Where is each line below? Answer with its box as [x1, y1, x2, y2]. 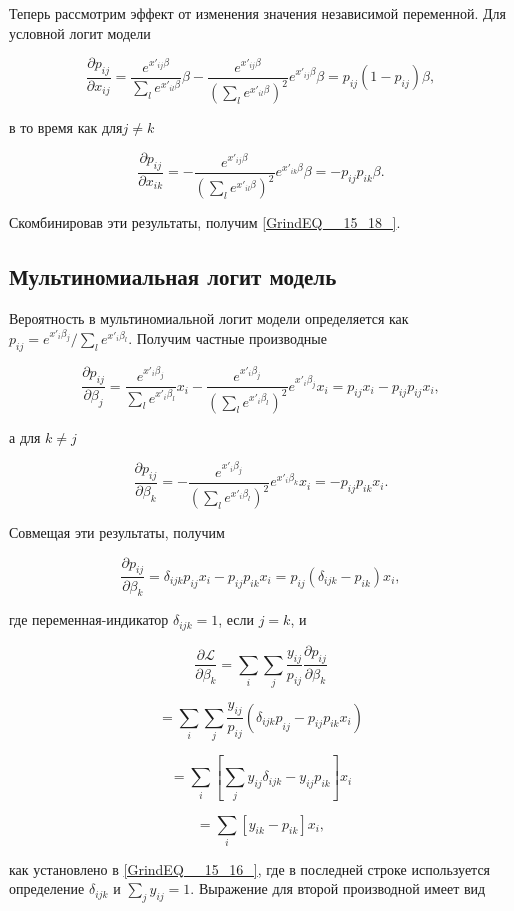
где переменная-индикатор [9, 609, 169, 630]
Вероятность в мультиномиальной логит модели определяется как [9, 307, 409, 328]
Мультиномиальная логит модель [9, 261, 337, 292]
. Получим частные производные [128, 327, 327, 348]
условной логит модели [9, 22, 151, 43]
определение [9, 878, 85, 899]
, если [218, 609, 254, 630]
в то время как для [9, 117, 123, 138]
